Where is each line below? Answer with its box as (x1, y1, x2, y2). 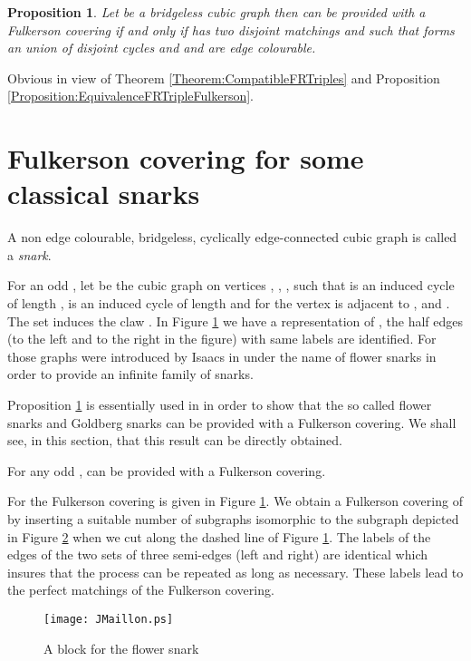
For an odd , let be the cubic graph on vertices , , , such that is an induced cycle (7, 276, 455, 295)
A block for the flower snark (43, 638, 199, 657)
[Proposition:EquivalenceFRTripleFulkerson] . (7, 86, 255, 105)
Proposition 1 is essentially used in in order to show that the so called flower (7, 395, 432, 414)
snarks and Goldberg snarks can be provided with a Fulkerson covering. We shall (7, 413, 457, 432)
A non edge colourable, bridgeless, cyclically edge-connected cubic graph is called (7, 228, 457, 247)
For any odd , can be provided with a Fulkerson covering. (7, 461, 326, 480)
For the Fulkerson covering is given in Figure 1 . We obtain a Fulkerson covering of (7, 491, 463, 510)
